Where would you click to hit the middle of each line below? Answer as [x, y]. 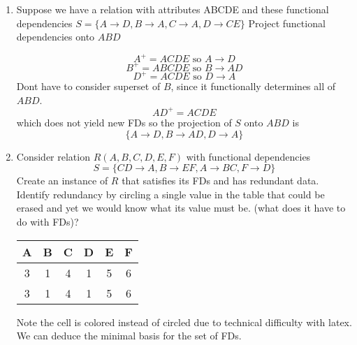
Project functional [287, 23]
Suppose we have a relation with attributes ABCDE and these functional [173, 9]
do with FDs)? [48, 221]
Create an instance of [62, 181]
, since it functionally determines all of [253, 86]
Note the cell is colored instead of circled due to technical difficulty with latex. [184, 322]
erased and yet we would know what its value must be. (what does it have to [181, 208]
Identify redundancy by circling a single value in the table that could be [170, 194]
